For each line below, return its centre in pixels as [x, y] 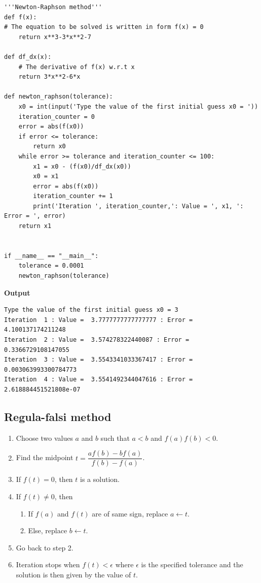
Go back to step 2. [45, 547]
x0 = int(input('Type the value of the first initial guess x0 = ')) [138, 106]
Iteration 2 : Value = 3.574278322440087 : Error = [97, 340]
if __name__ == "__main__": [51, 256]
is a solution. [100, 479]
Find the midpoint [45, 457]
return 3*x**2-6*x [49, 77]
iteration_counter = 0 [57, 117]
